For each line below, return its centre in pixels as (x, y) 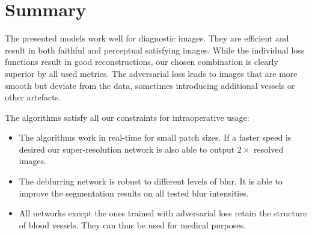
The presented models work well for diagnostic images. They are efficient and (147, 38)
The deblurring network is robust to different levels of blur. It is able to (151, 181)
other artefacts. (33, 97)
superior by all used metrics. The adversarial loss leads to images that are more (151, 73)
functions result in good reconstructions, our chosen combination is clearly (142, 62)
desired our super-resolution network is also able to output (127, 149)
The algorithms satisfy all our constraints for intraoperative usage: (127, 117)
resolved (269, 149)
